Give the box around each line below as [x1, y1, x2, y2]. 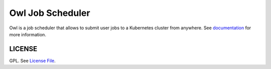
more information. [9, 31, 46, 37]
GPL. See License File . [9, 58, 56, 64]
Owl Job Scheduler [9, 7, 90, 18]
